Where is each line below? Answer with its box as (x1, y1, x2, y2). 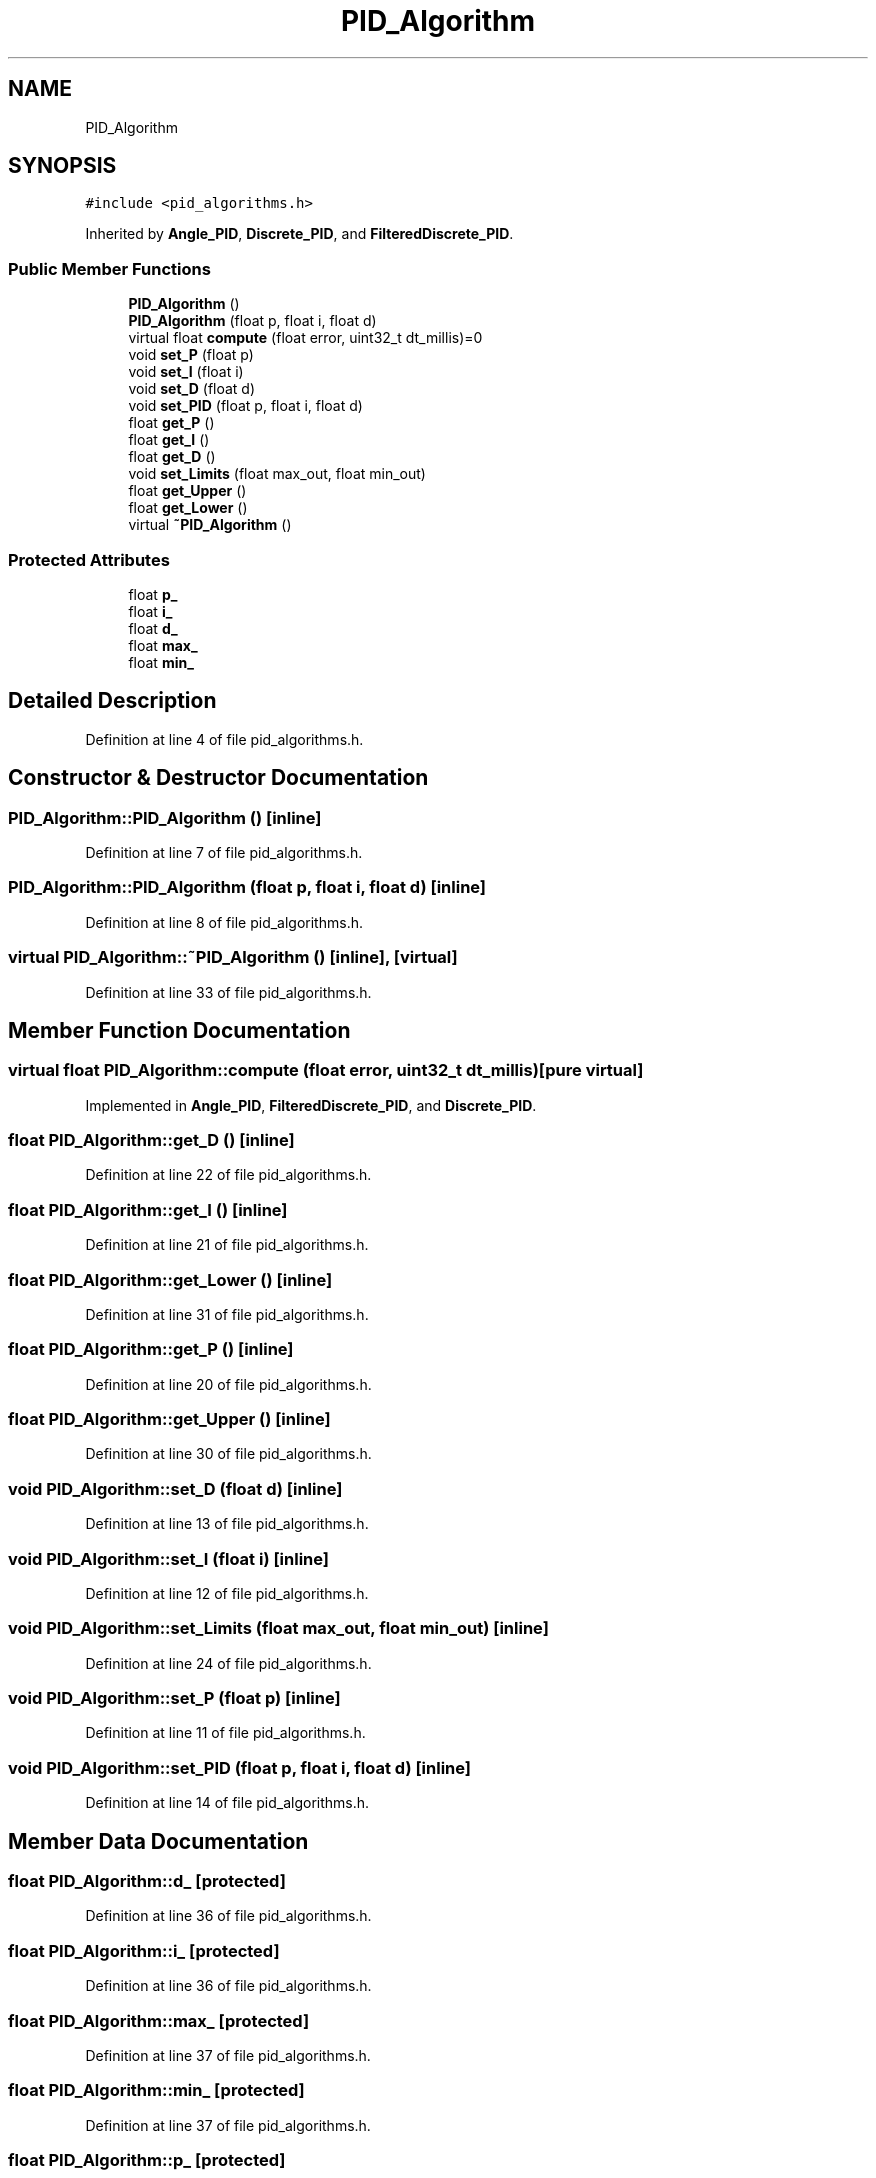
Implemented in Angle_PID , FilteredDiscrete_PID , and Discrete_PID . (85, 1096, 537, 1114)
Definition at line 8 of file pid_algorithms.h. (85, 913, 363, 931)
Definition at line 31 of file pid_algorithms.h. (85, 1305, 369, 1323)
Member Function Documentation (8, 1017, 351, 1043)
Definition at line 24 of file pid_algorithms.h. (85, 1654, 372, 1672)
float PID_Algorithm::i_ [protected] (8, 1940, 280, 1961)
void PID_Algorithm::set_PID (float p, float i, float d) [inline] (8, 1757, 471, 1778)
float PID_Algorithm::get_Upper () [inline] (8, 1409, 331, 1430)
